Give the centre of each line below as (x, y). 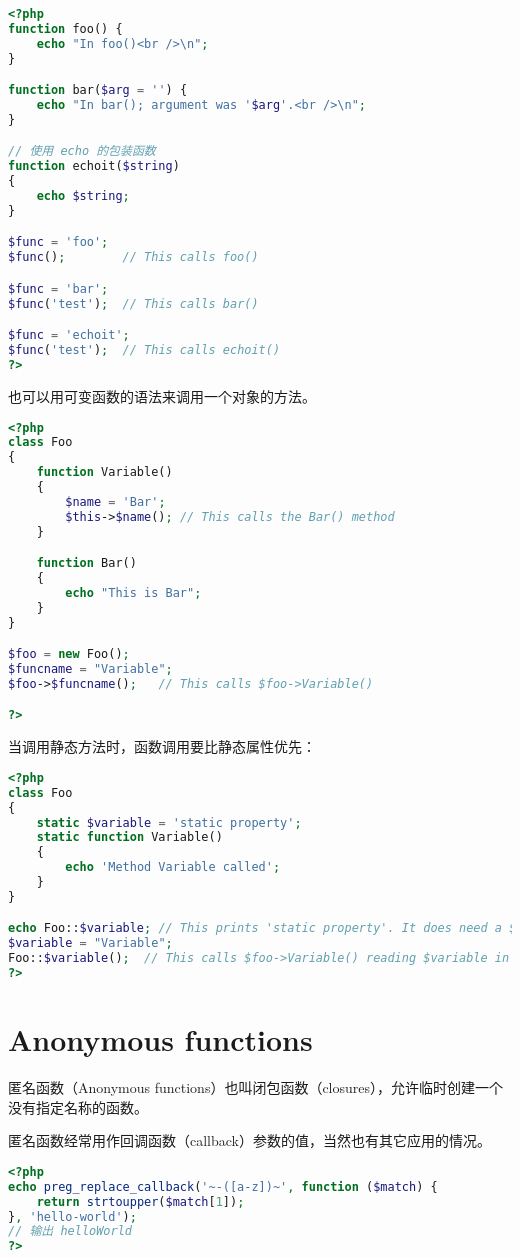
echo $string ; (83, 196)
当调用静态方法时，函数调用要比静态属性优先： (162, 746)
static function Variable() (129, 837)
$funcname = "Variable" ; (90, 669)
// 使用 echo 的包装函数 (82, 151)
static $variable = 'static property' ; (169, 822)
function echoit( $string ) (94, 166)
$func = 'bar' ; (58, 288)
